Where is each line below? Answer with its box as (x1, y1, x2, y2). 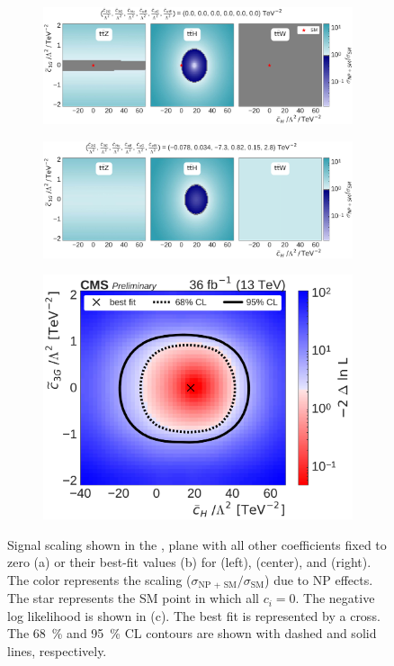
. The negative (295, 589, 375, 607)
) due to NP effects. (264, 570, 373, 589)
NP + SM (198, 580, 237, 590)
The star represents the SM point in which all (7, 589, 259, 607)
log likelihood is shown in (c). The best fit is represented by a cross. (7, 606, 381, 625)
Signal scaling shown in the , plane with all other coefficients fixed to (7, 535, 387, 553)
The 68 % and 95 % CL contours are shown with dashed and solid (7, 624, 377, 643)
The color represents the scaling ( (7, 570, 192, 589)
